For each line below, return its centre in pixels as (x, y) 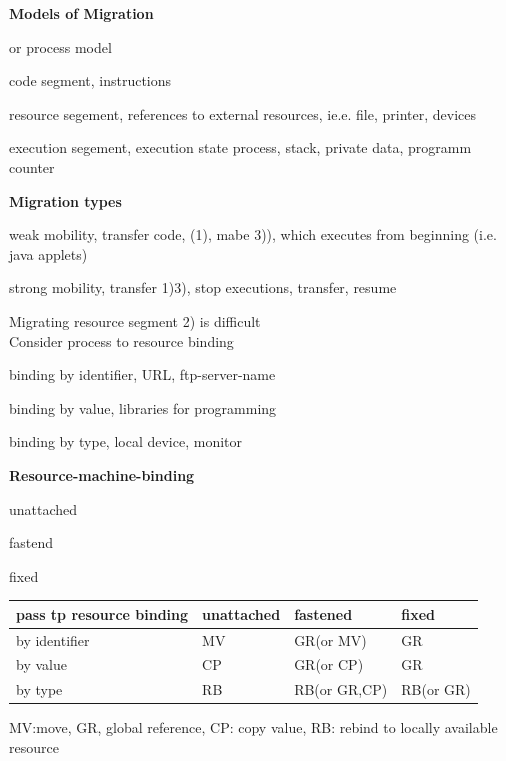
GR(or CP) (329, 664)
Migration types (65, 200)
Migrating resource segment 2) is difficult (135, 320)
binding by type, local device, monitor (126, 441)
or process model (60, 46)
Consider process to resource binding (121, 340)
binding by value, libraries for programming (143, 407)
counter (32, 166)
